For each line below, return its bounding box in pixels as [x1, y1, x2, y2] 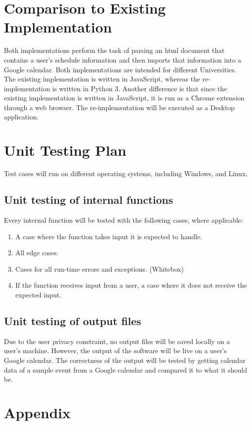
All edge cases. [15, 247, 59, 258]
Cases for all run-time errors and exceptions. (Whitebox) [15, 263, 184, 274]
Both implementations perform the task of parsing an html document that [4, 45, 225, 55]
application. [4, 112, 39, 122]
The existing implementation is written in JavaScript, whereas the [4, 74, 200, 84]
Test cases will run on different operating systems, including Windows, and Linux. [4, 168, 248, 179]
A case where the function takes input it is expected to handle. [15, 231, 203, 241]
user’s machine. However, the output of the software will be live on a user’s [4, 345, 227, 356]
